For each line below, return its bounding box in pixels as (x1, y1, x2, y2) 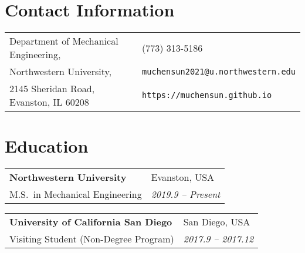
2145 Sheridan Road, (9, 82, 95, 96)
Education (5, 134, 89, 158)
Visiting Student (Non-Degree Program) (9, 232, 174, 246)
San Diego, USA (183, 215, 250, 229)
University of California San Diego (9, 215, 172, 229)
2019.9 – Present (151, 187, 221, 201)
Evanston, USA (151, 170, 215, 184)
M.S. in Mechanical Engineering (9, 187, 142, 201)
